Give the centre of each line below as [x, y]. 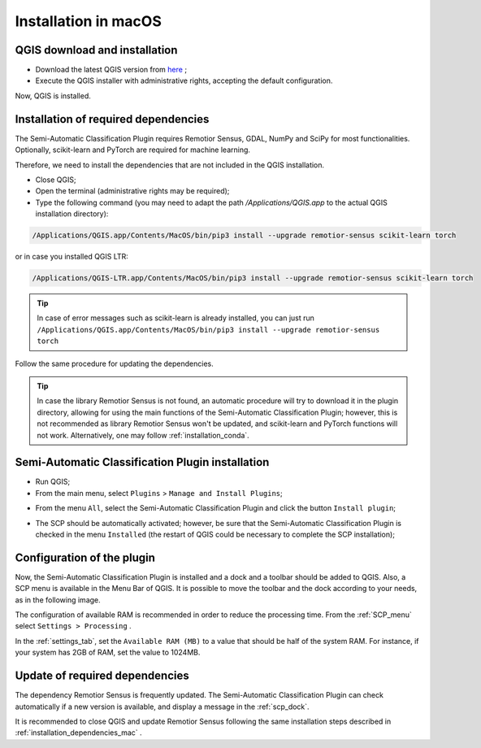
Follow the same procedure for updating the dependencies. [115, 363]
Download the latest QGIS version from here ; [111, 70]
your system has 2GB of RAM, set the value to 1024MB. [108, 652]
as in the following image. [58, 600]
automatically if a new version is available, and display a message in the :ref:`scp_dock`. [162, 707]
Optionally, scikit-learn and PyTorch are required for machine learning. [133, 150]
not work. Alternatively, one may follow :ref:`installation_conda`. [143, 435]
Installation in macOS [88, 21]
